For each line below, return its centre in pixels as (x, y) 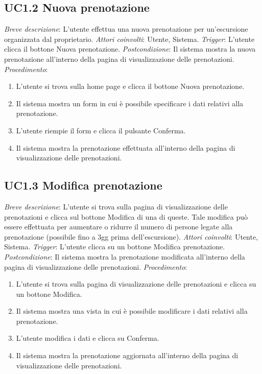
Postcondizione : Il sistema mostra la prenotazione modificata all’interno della (125, 256)
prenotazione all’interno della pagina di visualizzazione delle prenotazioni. (119, 59)
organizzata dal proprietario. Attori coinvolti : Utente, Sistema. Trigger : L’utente (129, 39)
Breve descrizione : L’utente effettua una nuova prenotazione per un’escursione (126, 29)
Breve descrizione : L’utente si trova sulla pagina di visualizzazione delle (116, 206)
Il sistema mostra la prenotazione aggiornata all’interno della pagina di (127, 355)
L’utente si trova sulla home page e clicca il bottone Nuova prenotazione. (130, 86)
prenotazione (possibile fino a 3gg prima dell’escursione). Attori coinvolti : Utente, (131, 236)
